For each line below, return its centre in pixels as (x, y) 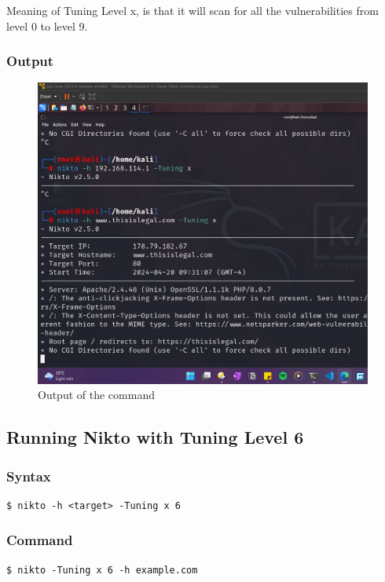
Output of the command (96, 395)
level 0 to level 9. (47, 26)
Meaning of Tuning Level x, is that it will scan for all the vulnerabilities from (192, 10)
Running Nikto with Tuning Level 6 (155, 437)
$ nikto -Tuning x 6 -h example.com (102, 570)
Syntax (29, 476)
